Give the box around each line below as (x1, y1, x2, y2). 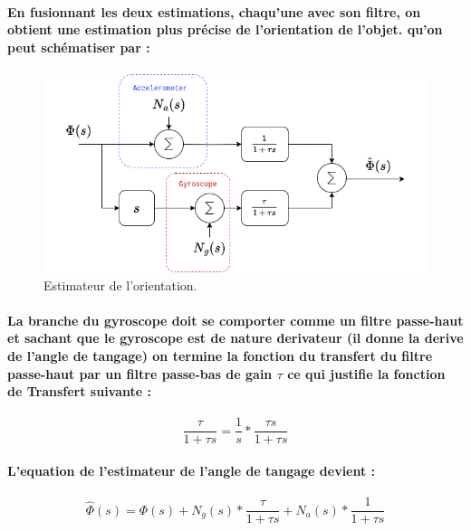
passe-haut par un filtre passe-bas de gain (7, 364, 273, 383)
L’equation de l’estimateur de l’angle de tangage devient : (7, 461, 376, 480)
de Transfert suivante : (7, 382, 152, 401)
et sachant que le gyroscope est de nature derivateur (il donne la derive (7, 328, 464, 347)
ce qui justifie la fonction (287, 364, 446, 383)
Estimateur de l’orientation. (43, 275, 197, 294)
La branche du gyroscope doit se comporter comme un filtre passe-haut (7, 310, 464, 329)
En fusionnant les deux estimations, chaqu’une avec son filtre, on (7, 2, 421, 21)
